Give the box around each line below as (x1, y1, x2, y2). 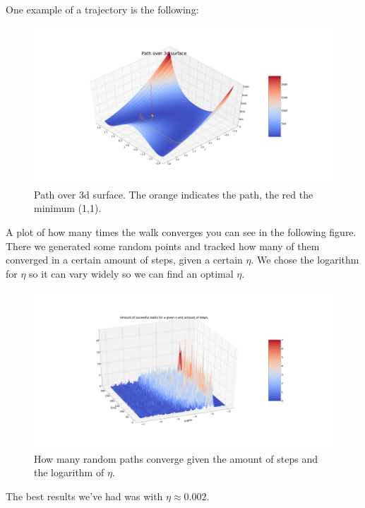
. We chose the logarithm (251, 252, 359, 267)
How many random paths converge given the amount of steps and (34, 451, 318, 466)
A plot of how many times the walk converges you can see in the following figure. (6, 224, 357, 239)
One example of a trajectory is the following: (6, 2, 199, 16)
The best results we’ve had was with (6, 488, 163, 503)
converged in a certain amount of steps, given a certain (6, 252, 243, 267)
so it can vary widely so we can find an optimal (29, 266, 234, 280)
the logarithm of (34, 465, 104, 480)
